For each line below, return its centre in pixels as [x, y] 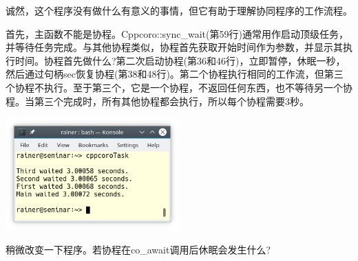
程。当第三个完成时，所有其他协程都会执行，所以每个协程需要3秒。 [157, 101]
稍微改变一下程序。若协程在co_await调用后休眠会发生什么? [138, 249]
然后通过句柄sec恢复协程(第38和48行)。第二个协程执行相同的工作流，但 [165, 74]
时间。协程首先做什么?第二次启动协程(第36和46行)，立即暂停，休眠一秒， [180, 60]
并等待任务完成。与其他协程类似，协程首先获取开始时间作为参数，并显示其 [174, 47]
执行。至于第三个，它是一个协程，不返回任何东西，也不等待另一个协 [198, 87]
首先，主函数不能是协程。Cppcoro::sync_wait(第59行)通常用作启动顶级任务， [177, 33]
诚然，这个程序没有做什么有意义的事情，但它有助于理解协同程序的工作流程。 [179, 10]
